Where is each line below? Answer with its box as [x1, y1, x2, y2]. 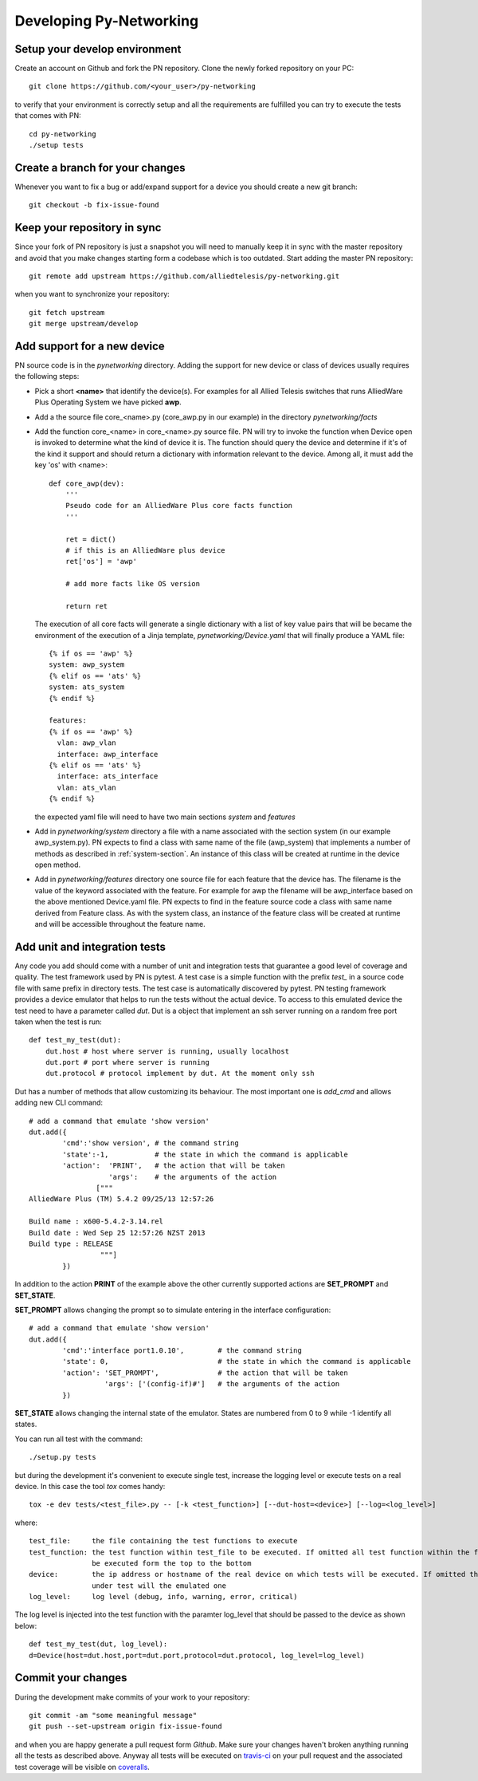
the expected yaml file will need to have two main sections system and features [34, 812, 296, 822]
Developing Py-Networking [14, 12, 199, 30]
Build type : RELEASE [29, 1239, 113, 1248]
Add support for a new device [14, 339, 165, 353]
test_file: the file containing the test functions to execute [29, 1536, 298, 1546]
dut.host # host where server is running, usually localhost [45, 1046, 290, 1056]
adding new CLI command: [14, 1097, 104, 1108]
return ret [65, 601, 108, 610]
